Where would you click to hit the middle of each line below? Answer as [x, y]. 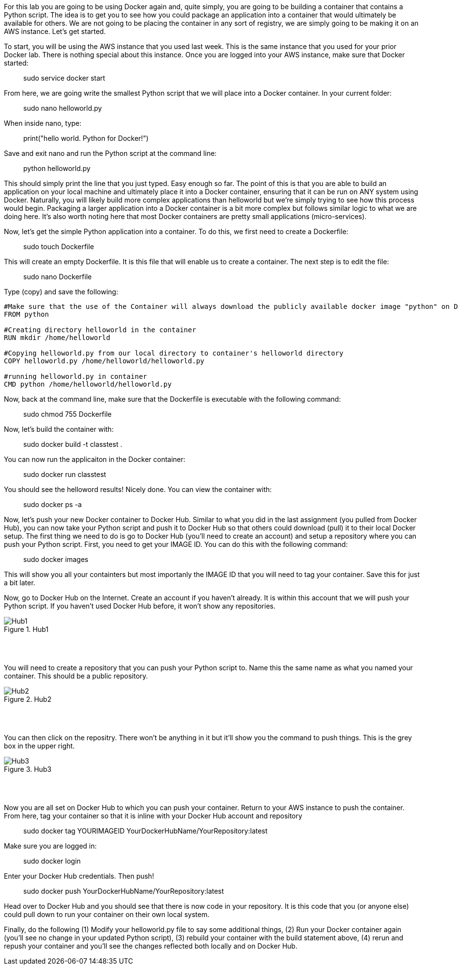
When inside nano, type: [43, 123]
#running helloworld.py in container [76, 376]
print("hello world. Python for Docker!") [86, 138]
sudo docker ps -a [53, 504]
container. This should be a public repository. [76, 676]
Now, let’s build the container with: [59, 429]
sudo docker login [52, 861]
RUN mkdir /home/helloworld [57, 338]
